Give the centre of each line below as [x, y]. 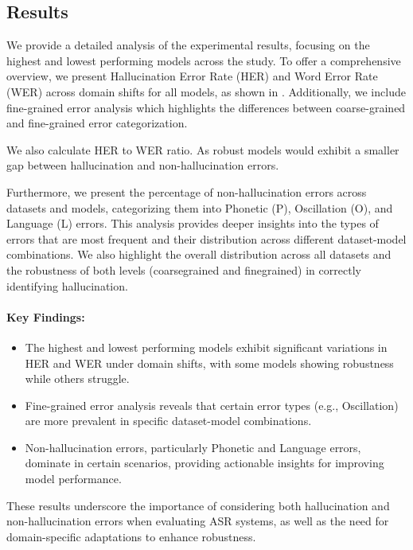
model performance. [73, 479]
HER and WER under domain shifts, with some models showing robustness [209, 363]
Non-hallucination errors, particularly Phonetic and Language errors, [193, 447]
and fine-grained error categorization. [97, 123]
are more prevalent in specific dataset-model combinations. [168, 421]
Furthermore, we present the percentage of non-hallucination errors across [187, 191]
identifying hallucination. [67, 285]
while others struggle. [77, 378]
